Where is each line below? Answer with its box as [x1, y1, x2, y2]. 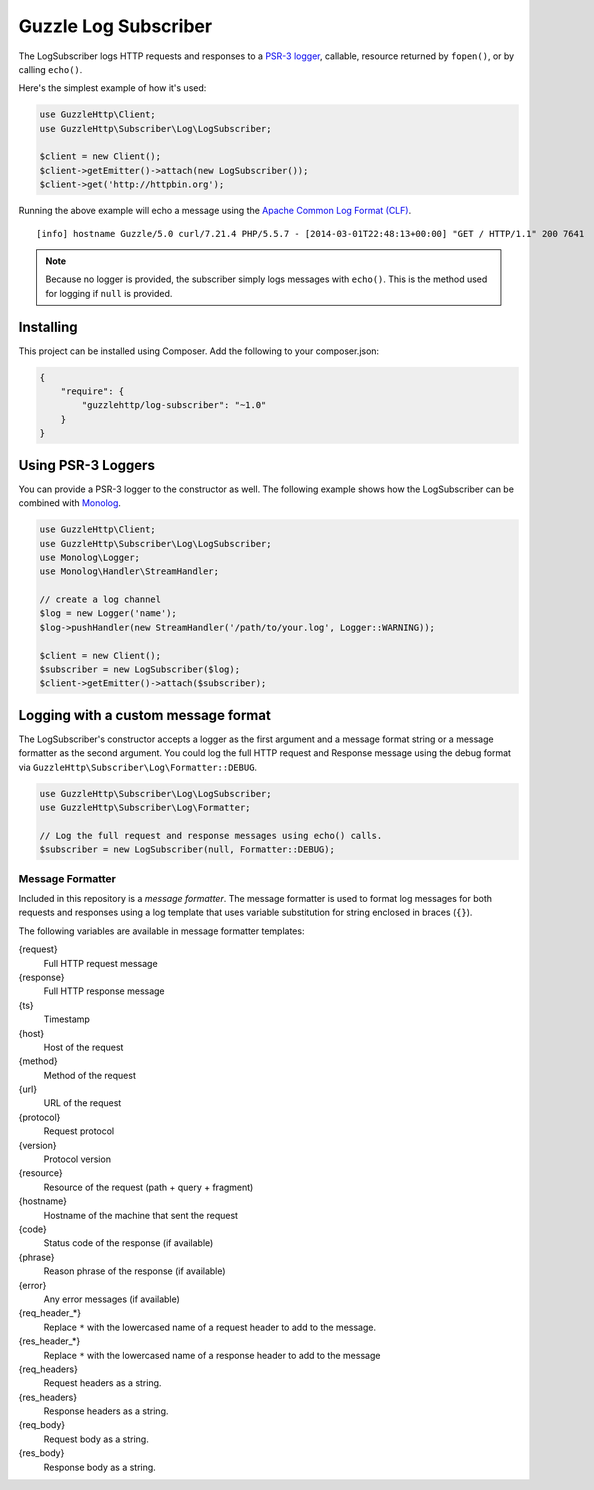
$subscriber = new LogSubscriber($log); [39, 664, 240, 675]
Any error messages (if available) [43, 1293, 180, 1305]
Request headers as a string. [43, 1377, 162, 1389]
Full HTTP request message [43, 957, 159, 969]
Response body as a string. [43, 1461, 157, 1473]
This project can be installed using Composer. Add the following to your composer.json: [18, 345, 380, 357]
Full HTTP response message [43, 985, 165, 997]
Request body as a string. [43, 1433, 149, 1445]
